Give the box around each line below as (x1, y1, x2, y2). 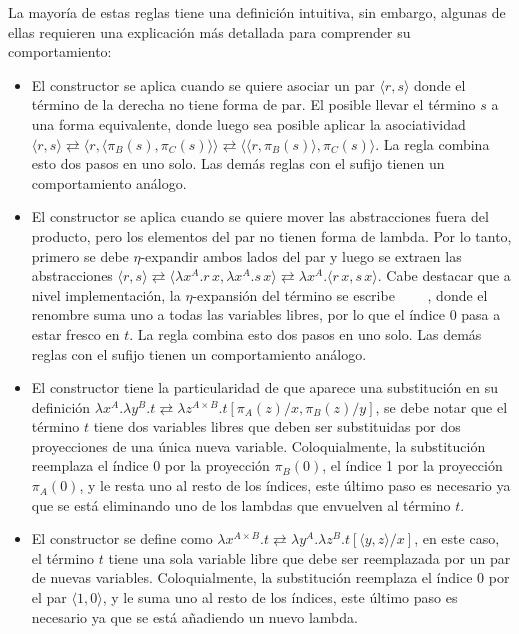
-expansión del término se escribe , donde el (192, 284, 488, 305)
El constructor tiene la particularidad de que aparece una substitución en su (31, 377, 499, 398)
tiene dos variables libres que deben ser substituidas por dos (93, 416, 461, 437)
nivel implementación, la (31, 284, 181, 305)
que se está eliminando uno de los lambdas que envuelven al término (31, 494, 451, 515)
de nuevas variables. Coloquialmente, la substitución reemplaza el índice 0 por (31, 567, 510, 588)
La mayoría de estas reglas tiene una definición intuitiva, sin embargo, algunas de (8, 2, 506, 22)
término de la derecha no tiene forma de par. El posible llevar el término (31, 94, 476, 115)
